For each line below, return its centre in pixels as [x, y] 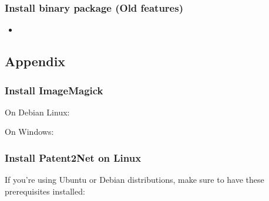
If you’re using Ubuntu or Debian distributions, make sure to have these [134, 180]
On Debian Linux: [37, 112]
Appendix [35, 61]
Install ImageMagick [54, 90]
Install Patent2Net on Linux [73, 157]
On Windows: [29, 132]
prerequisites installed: [45, 191]
